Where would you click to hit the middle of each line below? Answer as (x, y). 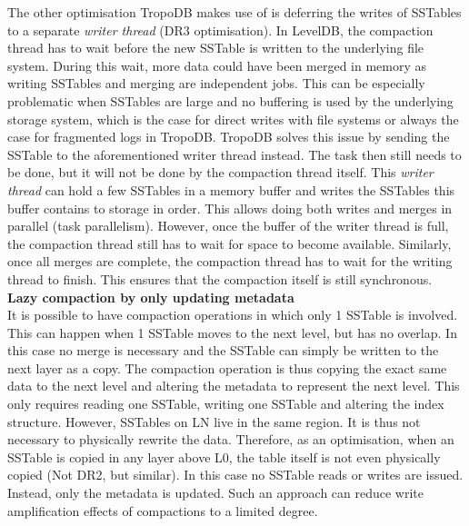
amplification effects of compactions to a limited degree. (163, 510)
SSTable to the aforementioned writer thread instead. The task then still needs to (234, 154)
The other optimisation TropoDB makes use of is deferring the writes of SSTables (234, 12)
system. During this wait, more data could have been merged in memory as (217, 65)
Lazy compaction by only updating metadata (151, 297)
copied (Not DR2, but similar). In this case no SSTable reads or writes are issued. (235, 475)
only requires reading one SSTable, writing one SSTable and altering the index (226, 404)
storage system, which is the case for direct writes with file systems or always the (233, 119)
